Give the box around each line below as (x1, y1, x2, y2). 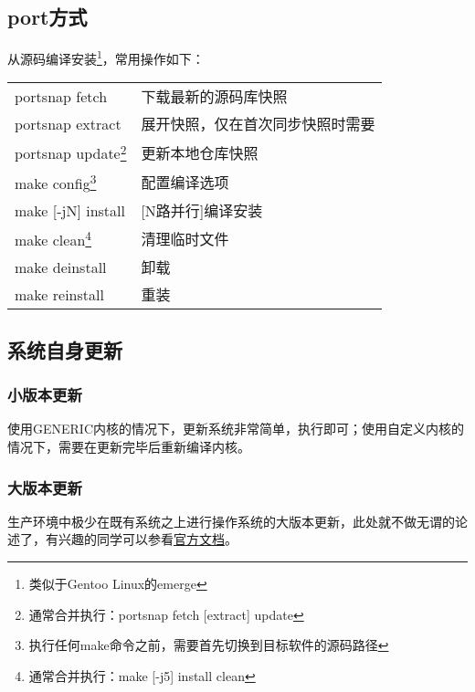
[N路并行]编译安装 (141, 200, 263, 222)
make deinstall (15, 256, 107, 278)
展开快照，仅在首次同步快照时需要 (141, 113, 375, 135)
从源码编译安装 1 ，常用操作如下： (7, 47, 205, 68)
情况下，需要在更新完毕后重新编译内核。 (7, 437, 250, 456)
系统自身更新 (7, 335, 122, 363)
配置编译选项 (141, 171, 229, 193)
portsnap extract (15, 112, 121, 134)
